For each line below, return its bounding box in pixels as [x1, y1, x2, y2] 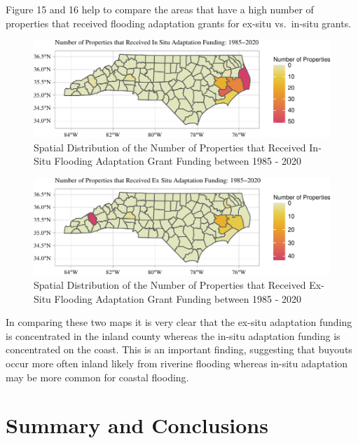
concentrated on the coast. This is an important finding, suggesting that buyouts [6, 342, 352, 357]
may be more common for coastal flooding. [6, 369, 189, 384]
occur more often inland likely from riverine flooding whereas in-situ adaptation [6, 356, 348, 371]
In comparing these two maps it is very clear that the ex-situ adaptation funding [6, 315, 352, 329]
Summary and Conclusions [6, 411, 268, 439]
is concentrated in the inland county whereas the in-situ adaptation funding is [6, 328, 340, 343]
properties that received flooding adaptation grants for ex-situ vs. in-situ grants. [6, 15, 352, 30]
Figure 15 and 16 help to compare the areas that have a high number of [6, 2, 314, 16]
